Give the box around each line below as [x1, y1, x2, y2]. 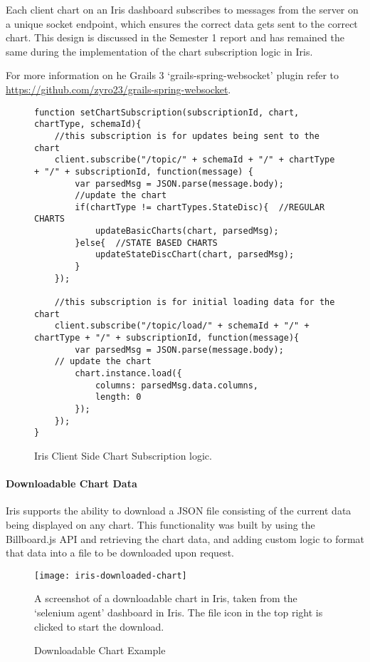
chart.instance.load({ [75, 368, 182, 378]
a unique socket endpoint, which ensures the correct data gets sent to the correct [6, 16, 358, 31]
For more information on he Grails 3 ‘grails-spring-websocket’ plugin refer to [6, 68, 339, 83]
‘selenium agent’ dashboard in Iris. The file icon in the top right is [34, 604, 323, 619]
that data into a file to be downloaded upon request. [6, 545, 234, 560]
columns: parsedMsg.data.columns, [95, 380, 258, 391]
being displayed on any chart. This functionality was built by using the [6, 517, 315, 532]
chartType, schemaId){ [34, 119, 142, 130]
